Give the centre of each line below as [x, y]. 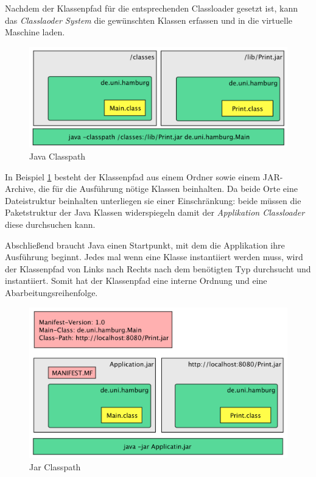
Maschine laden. [35, 32]
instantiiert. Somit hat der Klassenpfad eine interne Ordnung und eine [136, 281]
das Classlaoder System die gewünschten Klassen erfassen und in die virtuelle [149, 20]
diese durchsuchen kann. [50, 224]
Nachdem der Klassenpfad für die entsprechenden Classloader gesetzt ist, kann [151, 8]
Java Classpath [58, 156]
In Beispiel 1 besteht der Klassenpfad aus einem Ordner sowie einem [133, 176]
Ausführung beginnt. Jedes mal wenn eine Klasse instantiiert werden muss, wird [154, 257]
